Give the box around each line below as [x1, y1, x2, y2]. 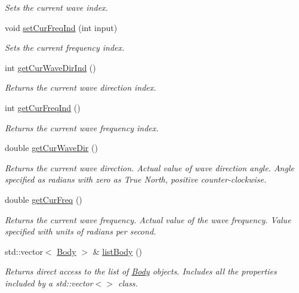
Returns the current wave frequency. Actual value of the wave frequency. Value [5, 213, 291, 226]
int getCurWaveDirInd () [5, 61, 96, 73]
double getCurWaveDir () [5, 141, 98, 154]
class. [118, 276, 138, 289]
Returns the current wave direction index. [5, 81, 156, 94]
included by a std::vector [5, 276, 93, 289]
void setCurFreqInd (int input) [5, 21, 118, 33]
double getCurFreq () [5, 193, 82, 205]
